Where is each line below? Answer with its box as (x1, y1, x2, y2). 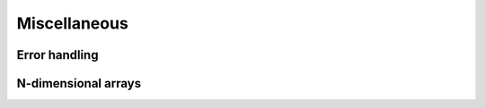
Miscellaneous (16, 13, 129, 33)
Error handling (16, 47, 99, 62)
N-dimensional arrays (16, 76, 142, 91)
